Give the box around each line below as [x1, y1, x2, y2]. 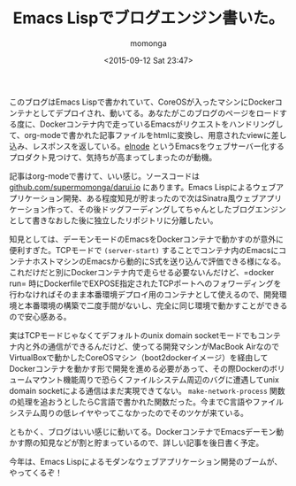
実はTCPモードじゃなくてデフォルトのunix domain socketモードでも [9, 329, 258, 341]
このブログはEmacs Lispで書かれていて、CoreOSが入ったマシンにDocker [9, 96, 276, 107]
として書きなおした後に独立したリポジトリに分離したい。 [9, 214, 218, 226]
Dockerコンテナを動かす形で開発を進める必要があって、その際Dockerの [9, 363, 270, 374]
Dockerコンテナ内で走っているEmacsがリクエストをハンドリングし [39, 119, 285, 129]
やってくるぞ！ [9, 467, 64, 478]
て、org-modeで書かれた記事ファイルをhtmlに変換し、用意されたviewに [9, 129, 272, 140]
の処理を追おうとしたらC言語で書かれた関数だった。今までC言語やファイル [9, 396, 285, 407]
